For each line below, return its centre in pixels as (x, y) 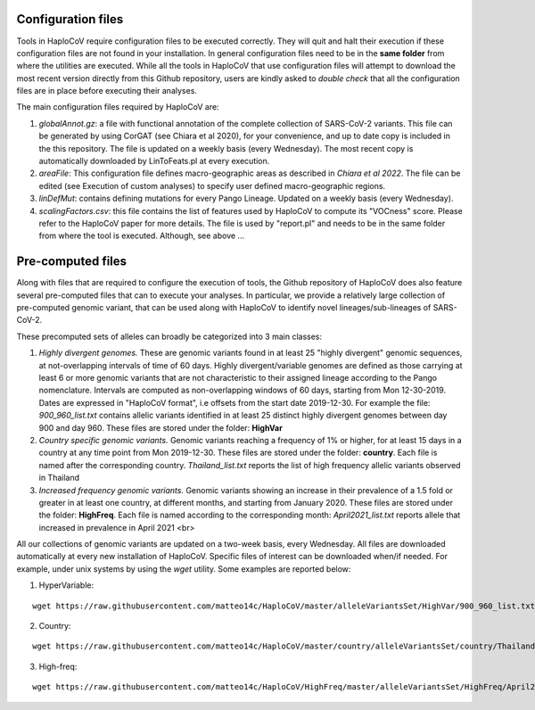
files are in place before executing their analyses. (107, 91)
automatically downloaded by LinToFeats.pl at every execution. (154, 161)
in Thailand (59, 478)
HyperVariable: (66, 585)
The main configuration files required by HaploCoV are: (118, 107)
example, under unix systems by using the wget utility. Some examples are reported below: (184, 569)
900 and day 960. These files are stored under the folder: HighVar (160, 427)
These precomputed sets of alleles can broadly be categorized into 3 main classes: (169, 336)
